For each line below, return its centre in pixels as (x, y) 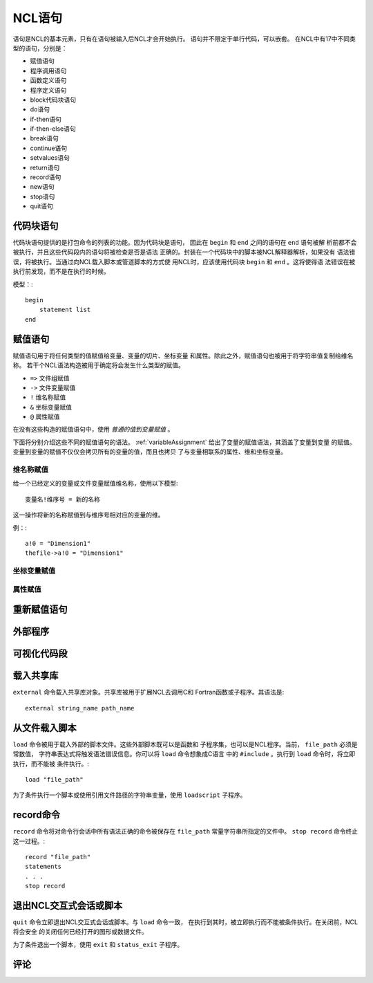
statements (44, 867)
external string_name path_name (80, 708)
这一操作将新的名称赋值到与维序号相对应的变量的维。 (88, 515)
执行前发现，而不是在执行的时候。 (61, 272)
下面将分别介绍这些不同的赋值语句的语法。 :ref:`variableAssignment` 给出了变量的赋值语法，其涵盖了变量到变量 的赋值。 (184, 442)
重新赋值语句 (40, 610)
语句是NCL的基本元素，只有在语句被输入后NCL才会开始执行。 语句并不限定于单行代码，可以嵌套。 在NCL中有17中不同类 (184, 39)
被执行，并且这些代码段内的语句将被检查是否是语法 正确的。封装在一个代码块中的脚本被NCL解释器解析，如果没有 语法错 (184, 252)
